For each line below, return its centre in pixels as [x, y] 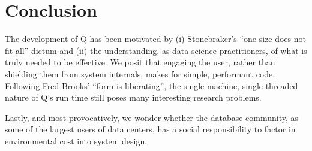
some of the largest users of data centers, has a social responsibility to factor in [150, 129]
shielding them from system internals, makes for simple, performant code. [140, 73]
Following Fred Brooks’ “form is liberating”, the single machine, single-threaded [151, 85]
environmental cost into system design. [76, 141]
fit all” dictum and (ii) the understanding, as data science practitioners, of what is [156, 50]
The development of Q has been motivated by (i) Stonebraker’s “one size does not [156, 39]
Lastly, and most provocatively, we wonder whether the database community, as [152, 117]
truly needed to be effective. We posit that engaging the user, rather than [140, 62]
